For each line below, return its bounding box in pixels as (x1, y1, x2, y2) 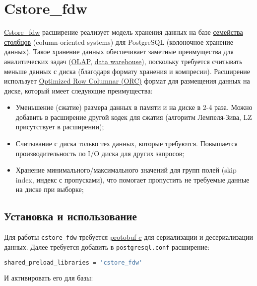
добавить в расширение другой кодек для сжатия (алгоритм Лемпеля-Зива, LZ (15, 111, 252, 122)
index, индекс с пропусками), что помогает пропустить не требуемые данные (15, 174, 250, 185)
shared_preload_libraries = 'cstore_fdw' (4, 259, 143, 266)
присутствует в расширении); (15, 121, 104, 132)
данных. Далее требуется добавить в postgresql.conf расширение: (4, 241, 210, 252)
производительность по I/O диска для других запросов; (15, 148, 185, 158)
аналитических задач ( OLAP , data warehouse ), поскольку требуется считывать (4, 56, 243, 66)
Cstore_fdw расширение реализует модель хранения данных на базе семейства (4, 27, 243, 37)
